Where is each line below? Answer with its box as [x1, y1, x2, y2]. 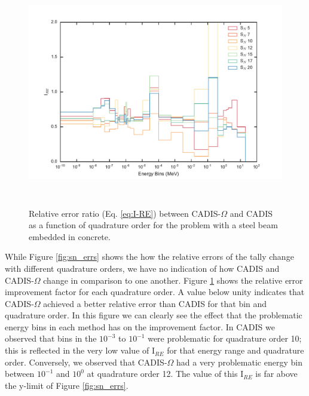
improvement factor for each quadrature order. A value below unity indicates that [5, 286, 305, 298]
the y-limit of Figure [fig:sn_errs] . [5, 379, 129, 391]
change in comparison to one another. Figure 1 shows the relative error [43, 274, 303, 286]
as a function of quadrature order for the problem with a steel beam [29, 219, 278, 231]
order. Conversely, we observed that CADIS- [5, 355, 167, 368]
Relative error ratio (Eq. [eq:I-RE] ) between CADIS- [29, 207, 221, 219]
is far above [255, 367, 298, 380]
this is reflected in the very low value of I [5, 344, 155, 357]
